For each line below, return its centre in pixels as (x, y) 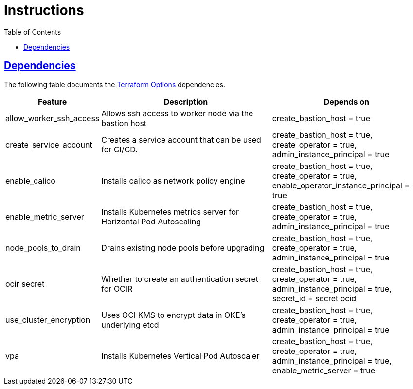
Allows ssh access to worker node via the (177, 113)
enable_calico (30, 180)
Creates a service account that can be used (181, 139)
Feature (52, 102)
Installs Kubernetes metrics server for (170, 212)
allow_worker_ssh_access (53, 118)
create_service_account (49, 144)
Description (186, 102)
